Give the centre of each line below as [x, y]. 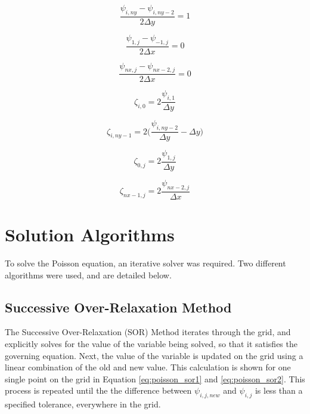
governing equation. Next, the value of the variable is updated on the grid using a [154, 355]
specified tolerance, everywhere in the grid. [83, 404]
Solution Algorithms [90, 234]
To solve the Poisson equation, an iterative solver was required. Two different [145, 263]
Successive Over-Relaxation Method [118, 307]
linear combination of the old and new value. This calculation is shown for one [148, 367]
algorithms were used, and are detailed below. [88, 275]
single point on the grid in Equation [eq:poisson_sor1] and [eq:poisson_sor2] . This [155, 378]
